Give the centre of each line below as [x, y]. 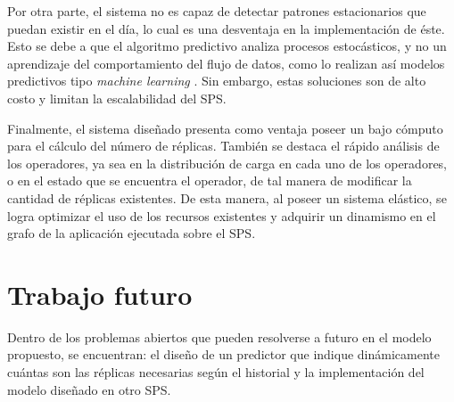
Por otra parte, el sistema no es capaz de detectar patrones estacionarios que [217, 11]
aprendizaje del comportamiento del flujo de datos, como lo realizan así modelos [226, 63]
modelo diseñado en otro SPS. [89, 389]
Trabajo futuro [100, 294]
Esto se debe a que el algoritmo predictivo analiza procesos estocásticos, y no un [227, 46]
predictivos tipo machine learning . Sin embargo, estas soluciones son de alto [217, 81]
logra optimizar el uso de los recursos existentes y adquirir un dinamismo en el [222, 215]
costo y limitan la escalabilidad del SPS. [117, 98]
